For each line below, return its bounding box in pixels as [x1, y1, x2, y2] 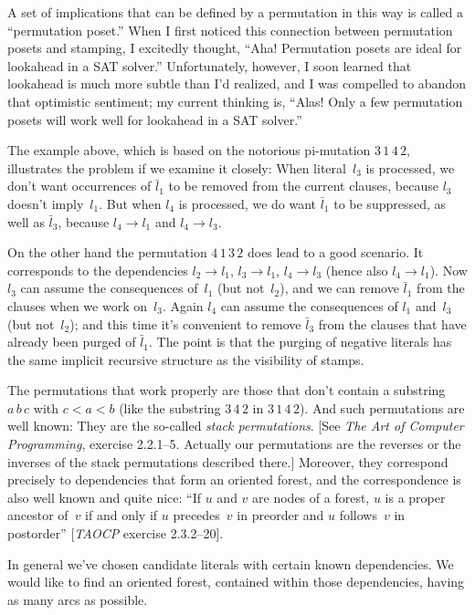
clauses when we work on [7, 296, 147, 315]
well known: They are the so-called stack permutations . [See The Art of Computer [7, 416, 464, 435]
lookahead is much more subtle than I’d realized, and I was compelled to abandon [7, 74, 466, 93]
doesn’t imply [7, 193, 84, 213]
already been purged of [7, 332, 136, 351]
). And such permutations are [299, 398, 465, 417]
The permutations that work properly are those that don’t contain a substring [7, 380, 446, 400]
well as [7, 212, 45, 231]
